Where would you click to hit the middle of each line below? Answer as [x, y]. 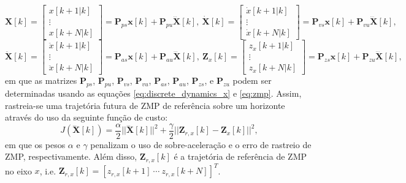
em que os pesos [35, 144]
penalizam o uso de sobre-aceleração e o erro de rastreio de [201, 144]
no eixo [18, 170]
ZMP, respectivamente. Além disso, [71, 156]
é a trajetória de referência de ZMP [240, 156]
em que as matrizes [41, 80]
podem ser [252, 80]
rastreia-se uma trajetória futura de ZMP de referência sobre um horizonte [145, 105]
